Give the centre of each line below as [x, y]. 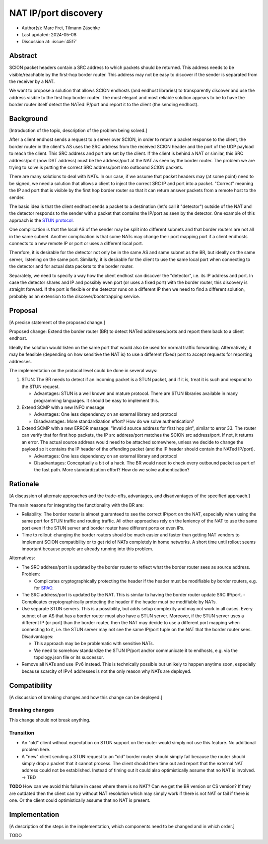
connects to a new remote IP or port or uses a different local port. [76, 243]
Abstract [23, 56]
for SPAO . [44, 588]
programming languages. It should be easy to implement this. [97, 400]
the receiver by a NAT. [32, 81]
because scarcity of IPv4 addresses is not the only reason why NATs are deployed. [106, 671]
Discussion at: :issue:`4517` [50, 42]
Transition [22, 733]
